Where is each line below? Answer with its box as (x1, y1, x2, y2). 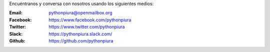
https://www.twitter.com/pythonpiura (48, 24, 125, 30)
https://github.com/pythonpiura (48, 37, 113, 43)
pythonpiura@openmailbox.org (48, 10, 112, 16)
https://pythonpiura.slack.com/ (48, 30, 112, 37)
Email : (9, 10, 22, 16)
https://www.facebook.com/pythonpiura (48, 16, 131, 22)
